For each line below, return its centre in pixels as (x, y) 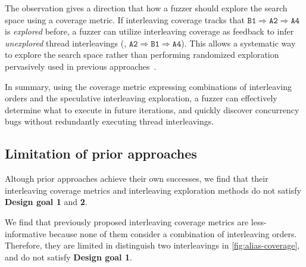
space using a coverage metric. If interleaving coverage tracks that (125, 19)
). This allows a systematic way (238, 43)
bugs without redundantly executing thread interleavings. (110, 121)
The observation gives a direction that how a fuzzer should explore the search (146, 8)
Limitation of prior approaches (101, 153)
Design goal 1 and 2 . (46, 202)
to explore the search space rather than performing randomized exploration (142, 55)
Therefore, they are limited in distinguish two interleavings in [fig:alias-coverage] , (152, 245)
